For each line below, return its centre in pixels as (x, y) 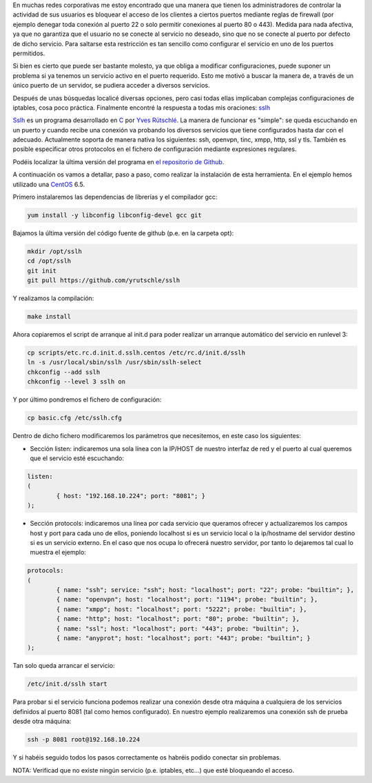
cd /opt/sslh (49, 261)
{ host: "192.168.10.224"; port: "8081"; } (131, 496)
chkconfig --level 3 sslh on (76, 382)
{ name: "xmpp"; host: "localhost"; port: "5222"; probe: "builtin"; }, (182, 609)
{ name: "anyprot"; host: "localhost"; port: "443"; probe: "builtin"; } (184, 638)
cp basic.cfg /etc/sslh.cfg (74, 418)
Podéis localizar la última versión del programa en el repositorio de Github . (118, 161)
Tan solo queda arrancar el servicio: (64, 666)
